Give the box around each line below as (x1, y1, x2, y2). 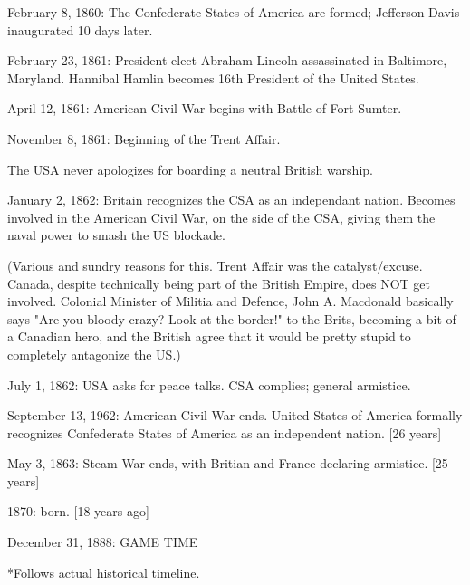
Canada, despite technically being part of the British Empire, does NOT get (7, 273, 431, 292)
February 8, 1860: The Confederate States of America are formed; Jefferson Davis (7, 3, 460, 21)
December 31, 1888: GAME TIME (7, 532, 198, 551)
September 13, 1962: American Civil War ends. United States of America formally (7, 406, 463, 425)
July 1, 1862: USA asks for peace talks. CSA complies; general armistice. (7, 375, 411, 394)
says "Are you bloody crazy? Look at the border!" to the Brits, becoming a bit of (7, 309, 456, 328)
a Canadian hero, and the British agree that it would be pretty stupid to (7, 327, 411, 346)
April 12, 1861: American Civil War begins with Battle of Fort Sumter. (7, 99, 402, 118)
